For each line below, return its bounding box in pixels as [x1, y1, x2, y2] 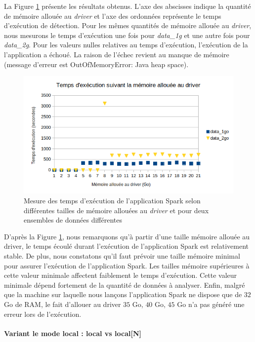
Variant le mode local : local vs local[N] [4, 328, 142, 338]
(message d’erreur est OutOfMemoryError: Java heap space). [4, 59, 189, 69]
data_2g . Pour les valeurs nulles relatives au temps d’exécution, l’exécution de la [4, 39, 248, 50]
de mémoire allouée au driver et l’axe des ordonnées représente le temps [4, 10, 221, 21]
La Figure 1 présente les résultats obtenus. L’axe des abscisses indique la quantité [4, 1, 251, 11]
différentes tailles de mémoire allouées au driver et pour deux [24, 205, 209, 215]
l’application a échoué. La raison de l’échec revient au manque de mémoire [4, 49, 229, 59]
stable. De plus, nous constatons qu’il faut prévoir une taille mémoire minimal [4, 250, 240, 261]
